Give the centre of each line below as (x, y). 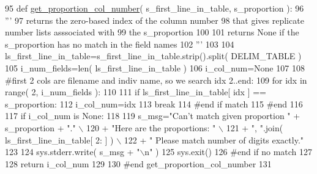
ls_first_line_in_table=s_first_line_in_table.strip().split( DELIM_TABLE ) (153, 56)
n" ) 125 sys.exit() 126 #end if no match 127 (229, 152)
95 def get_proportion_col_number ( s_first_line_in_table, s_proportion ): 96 (155, 8)
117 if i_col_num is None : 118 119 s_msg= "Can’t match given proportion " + (153, 116)
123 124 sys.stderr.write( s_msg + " (73, 152)
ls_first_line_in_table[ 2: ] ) (59, 140)
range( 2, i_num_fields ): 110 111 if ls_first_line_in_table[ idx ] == (136, 92)
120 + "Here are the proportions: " (151, 127)
